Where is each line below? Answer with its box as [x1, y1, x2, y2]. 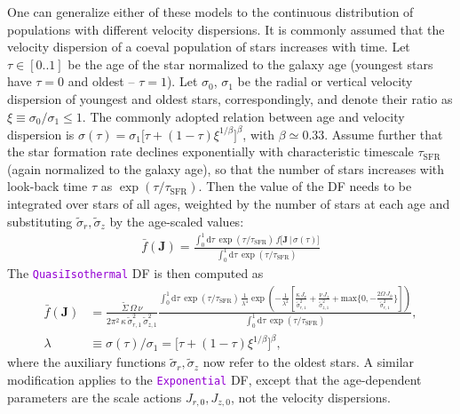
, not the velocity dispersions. [230, 387, 391, 406]
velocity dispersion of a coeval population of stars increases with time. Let [7, 37, 410, 56]
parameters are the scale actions [7, 387, 182, 406]
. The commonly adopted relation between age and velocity [82, 107, 405, 125]
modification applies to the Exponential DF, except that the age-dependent [7, 370, 422, 388]
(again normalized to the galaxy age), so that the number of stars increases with [7, 159, 445, 178]
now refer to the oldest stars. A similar [202, 353, 415, 371]
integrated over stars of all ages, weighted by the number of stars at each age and [7, 195, 450, 213]
